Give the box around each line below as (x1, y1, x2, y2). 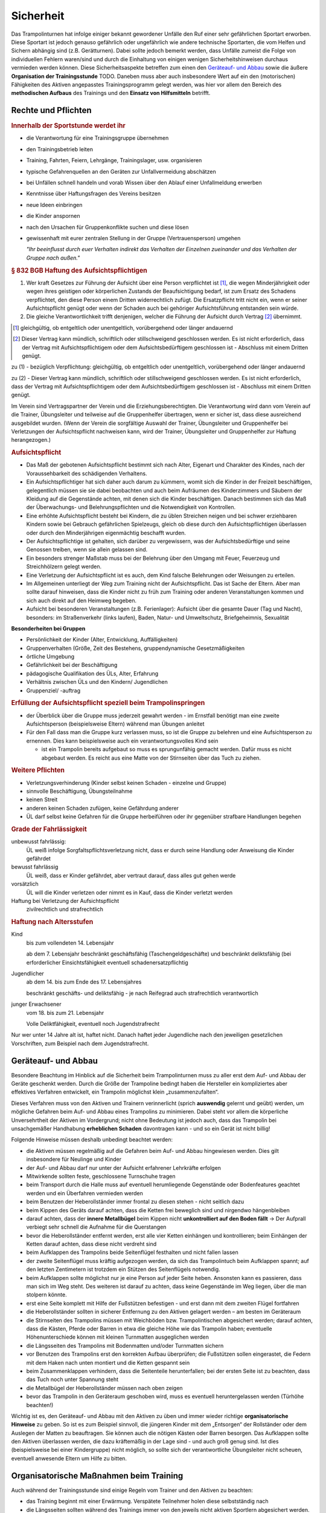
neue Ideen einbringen (26, 201, 83, 208)
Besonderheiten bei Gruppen (11, 625, 86, 632)
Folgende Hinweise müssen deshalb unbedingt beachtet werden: (11, 1136, 173, 1143)
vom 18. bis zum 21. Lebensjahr (26, 1009, 104, 1016)
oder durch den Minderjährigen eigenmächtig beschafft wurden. (26, 529, 187, 536)
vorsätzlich (11, 881, 39, 888)
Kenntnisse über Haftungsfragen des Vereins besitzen (26, 190, 161, 197)
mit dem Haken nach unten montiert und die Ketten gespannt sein (26, 1359, 190, 1366)
